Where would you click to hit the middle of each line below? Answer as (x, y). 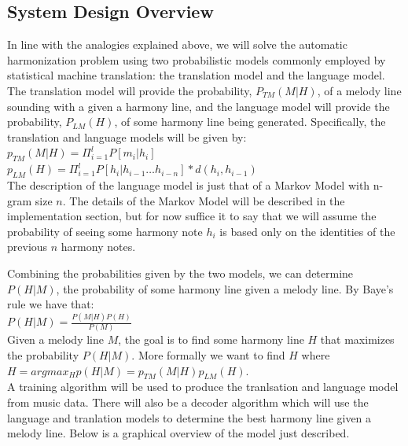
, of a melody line (359, 90)
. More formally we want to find (208, 354)
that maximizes (357, 339)
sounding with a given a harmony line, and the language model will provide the (198, 106)
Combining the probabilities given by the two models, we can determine (180, 273)
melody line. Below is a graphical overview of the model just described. (178, 433)
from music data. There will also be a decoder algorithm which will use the (188, 402)
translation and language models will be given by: (127, 136)
